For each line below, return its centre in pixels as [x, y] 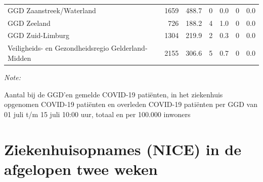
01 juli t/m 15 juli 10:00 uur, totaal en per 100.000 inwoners [97, 114]
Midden [19, 58]
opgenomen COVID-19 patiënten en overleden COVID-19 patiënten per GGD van [131, 104]
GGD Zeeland [29, 23]
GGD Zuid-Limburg [38, 35]
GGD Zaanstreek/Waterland [52, 10]
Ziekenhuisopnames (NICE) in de [123, 149]
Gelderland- [129, 48]
